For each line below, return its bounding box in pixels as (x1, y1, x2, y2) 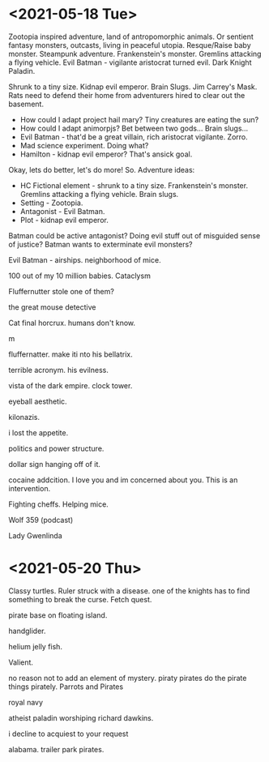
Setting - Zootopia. (19, 198, 83, 208)
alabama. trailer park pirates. (8, 744, 105, 754)
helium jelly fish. (8, 641, 63, 651)
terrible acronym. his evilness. (8, 365, 109, 375)
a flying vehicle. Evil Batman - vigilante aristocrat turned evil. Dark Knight (8, 58, 252, 67)
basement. (8, 99, 45, 109)
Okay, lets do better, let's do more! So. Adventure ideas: (8, 165, 195, 174)
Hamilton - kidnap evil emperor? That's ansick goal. (19, 149, 193, 159)
